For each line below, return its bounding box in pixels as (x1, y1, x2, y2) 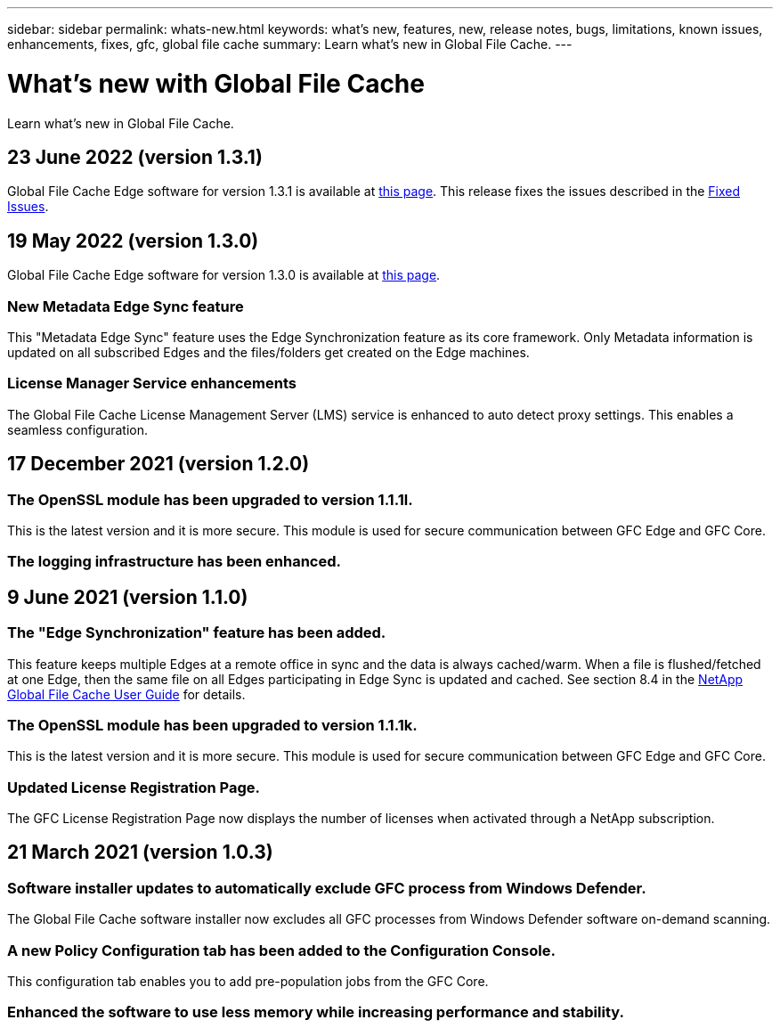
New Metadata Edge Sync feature (7, 297, 244, 315)
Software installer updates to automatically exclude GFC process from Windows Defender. (7, 878, 646, 897)
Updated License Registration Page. (7, 778, 260, 796)
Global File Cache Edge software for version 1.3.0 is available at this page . (7, 267, 441, 283)
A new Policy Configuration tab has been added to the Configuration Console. (7, 941, 556, 959)
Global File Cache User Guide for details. (7, 686, 246, 702)
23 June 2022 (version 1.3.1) (7, 145, 263, 168)
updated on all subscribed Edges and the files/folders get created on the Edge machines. (7, 344, 530, 360)
